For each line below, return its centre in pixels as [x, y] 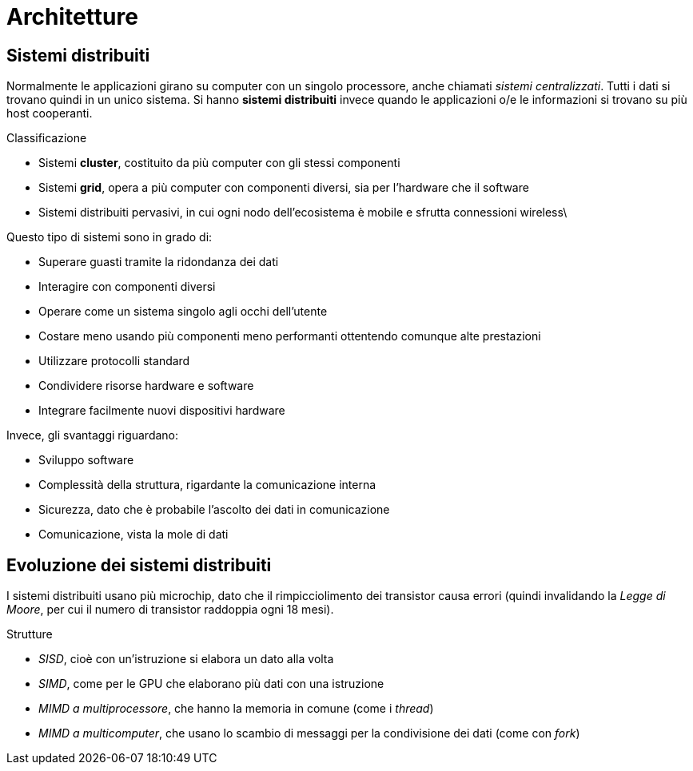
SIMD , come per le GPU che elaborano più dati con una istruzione [211, 684]
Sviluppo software [86, 460]
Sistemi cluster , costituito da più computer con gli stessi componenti [219, 163]
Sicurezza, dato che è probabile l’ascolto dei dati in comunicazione [214, 510]
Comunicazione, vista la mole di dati [133, 535]
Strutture [30, 634]
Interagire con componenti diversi [127, 287]
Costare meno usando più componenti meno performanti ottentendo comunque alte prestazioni [290, 336]
